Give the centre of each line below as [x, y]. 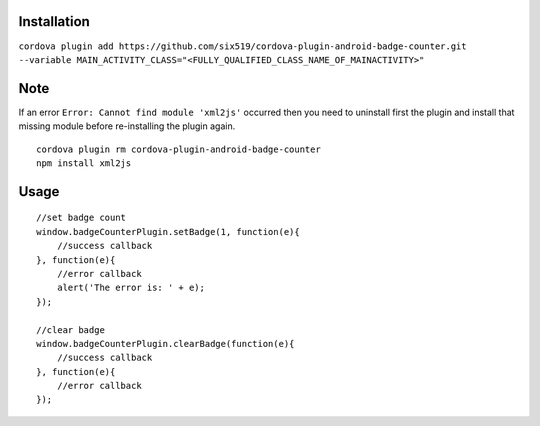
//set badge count [81, 218]
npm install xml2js [84, 163]
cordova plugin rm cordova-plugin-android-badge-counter [179, 149]
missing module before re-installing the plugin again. [127, 126]
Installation [54, 21]
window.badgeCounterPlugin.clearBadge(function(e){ [165, 343]
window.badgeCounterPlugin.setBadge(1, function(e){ [168, 231]
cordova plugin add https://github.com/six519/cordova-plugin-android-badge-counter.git [242, 46]
